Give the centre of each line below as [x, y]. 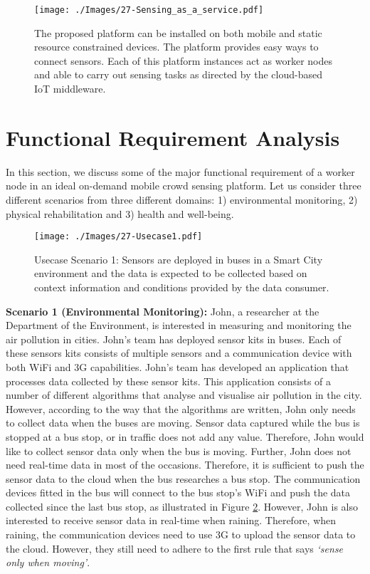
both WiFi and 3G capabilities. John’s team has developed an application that [178, 366]
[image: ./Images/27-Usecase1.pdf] [118, 237]
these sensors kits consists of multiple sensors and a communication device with [179, 353]
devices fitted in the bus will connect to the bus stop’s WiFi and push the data [178, 492]
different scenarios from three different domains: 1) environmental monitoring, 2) [182, 199]
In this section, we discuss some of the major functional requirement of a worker [180, 171]
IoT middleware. [70, 89]
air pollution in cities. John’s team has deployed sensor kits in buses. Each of [174, 339]
